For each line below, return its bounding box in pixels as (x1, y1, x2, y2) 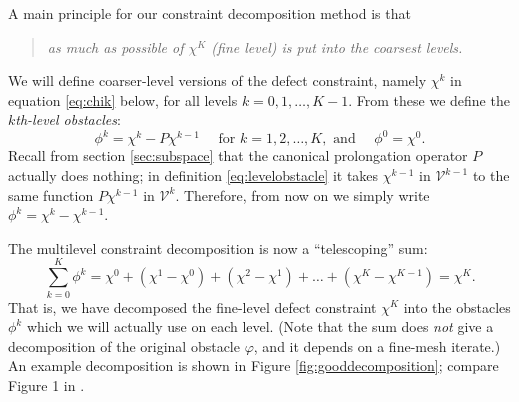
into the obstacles (403, 296, 511, 317)
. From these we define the (348, 89, 510, 110)
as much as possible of (47, 36, 184, 57)
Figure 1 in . (8, 374, 85, 395)
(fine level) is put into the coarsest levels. (211, 36, 463, 57)
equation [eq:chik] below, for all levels (8, 89, 238, 110)
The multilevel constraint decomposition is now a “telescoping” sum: (8, 237, 428, 258)
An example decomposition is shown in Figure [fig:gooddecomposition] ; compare (8, 355, 499, 376)
